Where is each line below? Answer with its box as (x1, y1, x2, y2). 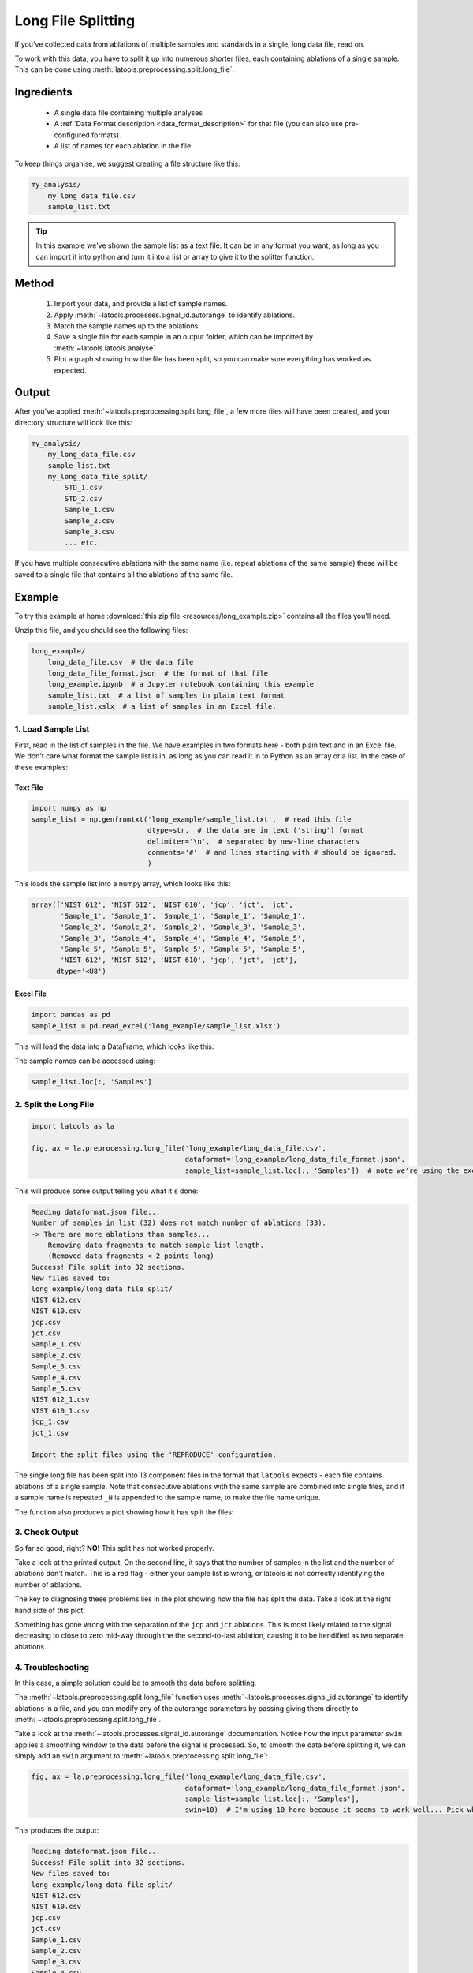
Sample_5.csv (31, 1384, 82, 1393)
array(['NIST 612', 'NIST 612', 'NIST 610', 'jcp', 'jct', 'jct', (31, 900, 293, 909)
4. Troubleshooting (14, 1661, 90, 1672)
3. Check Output (14, 1527, 79, 1538)
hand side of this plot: (14, 1605, 86, 1615)
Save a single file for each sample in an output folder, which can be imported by (54, 332, 314, 342)
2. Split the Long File (14, 1099, 95, 1110)
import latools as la (31, 1121, 115, 1131)
